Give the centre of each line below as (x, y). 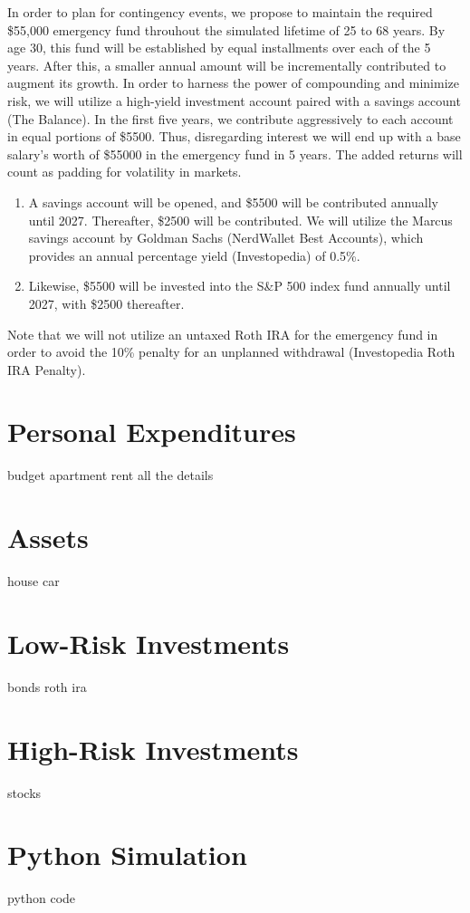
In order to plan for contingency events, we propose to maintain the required (220, 12)
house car (34, 581)
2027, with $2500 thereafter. (106, 303)
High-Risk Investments (153, 749)
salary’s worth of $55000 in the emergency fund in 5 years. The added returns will (235, 154)
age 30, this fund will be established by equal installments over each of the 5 (219, 48)
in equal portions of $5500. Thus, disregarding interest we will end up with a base (234, 136)
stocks (24, 792)
